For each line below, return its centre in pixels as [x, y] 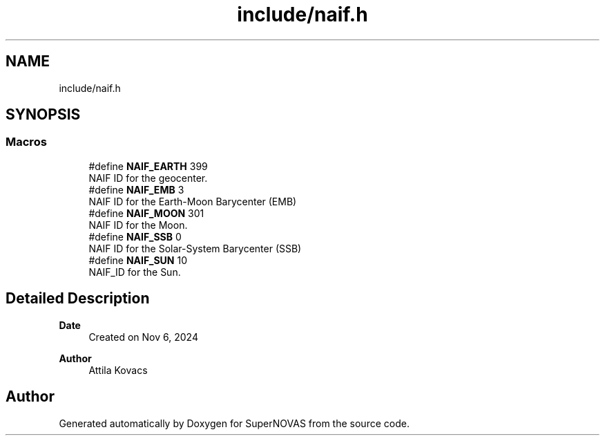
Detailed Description [78, 299]
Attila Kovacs [118, 370]
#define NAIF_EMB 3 [136, 189]
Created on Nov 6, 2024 [143, 337]
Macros [26, 142]
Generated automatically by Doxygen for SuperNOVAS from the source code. [234, 423]
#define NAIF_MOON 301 [146, 213]
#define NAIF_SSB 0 [135, 236]
